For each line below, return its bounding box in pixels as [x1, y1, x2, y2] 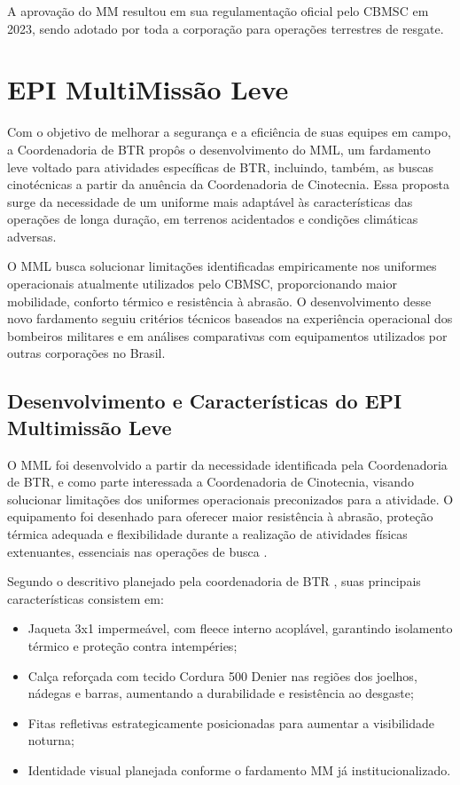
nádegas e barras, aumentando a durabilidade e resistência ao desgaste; [27, 684, 414, 702]
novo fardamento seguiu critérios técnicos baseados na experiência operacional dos [7, 309, 453, 328]
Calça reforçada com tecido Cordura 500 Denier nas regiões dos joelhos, [27, 666, 417, 685]
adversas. [7, 226, 57, 245]
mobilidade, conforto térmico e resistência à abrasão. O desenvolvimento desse [7, 291, 432, 310]
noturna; [27, 731, 74, 749]
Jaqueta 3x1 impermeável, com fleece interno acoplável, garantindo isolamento [27, 619, 453, 638]
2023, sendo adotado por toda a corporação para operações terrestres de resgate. [7, 19, 444, 37]
